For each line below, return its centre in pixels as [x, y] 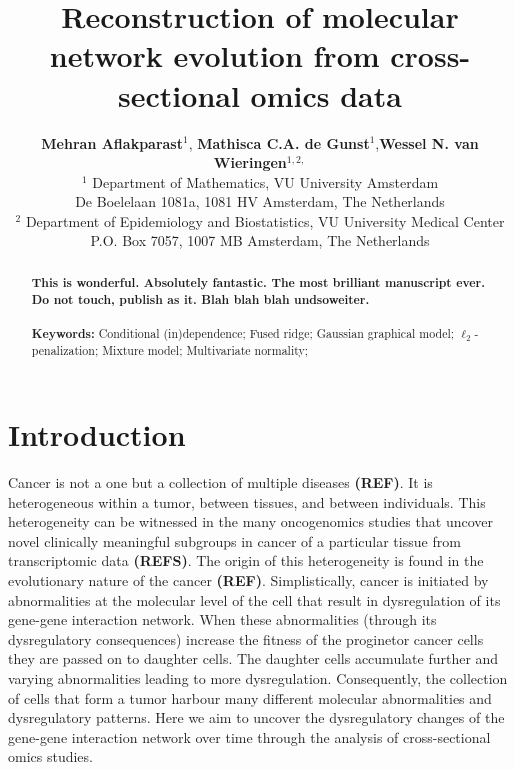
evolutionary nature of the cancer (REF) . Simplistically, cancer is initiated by [248, 580]
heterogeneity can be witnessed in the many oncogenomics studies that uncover [250, 521]
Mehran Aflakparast [112, 142]
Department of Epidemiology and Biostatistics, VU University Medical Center [265, 220]
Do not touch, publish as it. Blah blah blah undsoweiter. [200, 299]
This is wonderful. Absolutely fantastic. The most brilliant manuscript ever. [258, 282]
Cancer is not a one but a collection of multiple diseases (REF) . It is [220, 482]
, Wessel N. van [427, 142]
